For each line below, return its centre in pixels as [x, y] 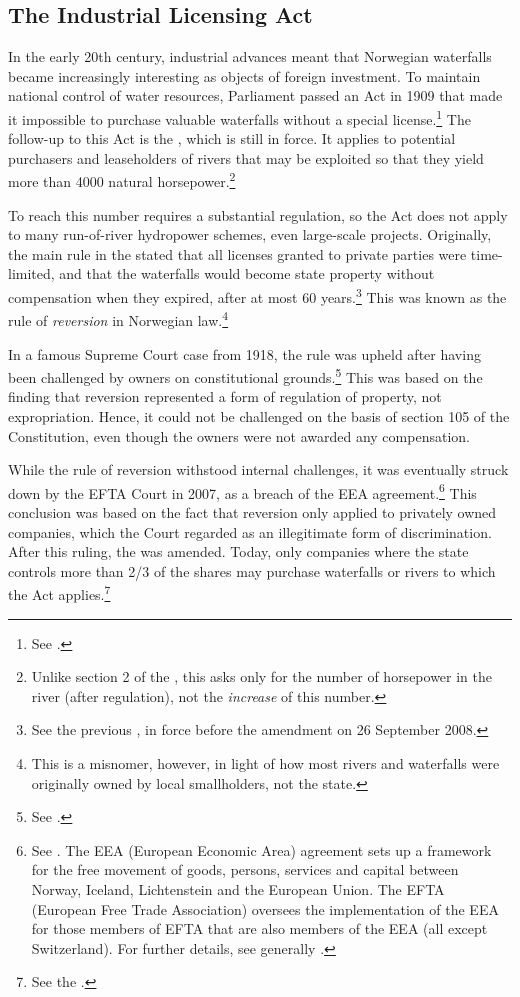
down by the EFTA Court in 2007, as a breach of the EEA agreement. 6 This [242, 491]
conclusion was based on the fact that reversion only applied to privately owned [252, 512]
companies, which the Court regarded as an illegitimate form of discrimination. [250, 531]
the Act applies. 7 [59, 593]
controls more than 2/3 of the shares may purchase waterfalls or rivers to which [252, 570]
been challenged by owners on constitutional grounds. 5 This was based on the [245, 375]
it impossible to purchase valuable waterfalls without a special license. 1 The [239, 117]
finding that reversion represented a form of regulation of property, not [225, 396]
